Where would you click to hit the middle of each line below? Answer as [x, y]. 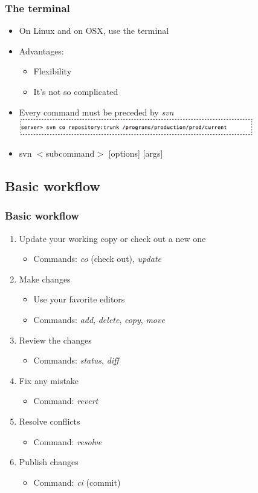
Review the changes [55, 340]
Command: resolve [68, 441]
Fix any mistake [49, 380]
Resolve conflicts [50, 421]
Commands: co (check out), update [97, 259]
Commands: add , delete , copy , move [99, 319]
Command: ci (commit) [77, 482]
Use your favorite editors [79, 299]
